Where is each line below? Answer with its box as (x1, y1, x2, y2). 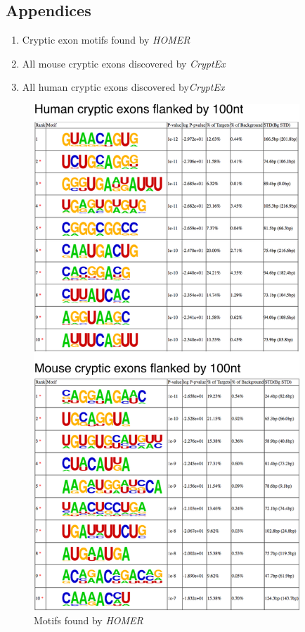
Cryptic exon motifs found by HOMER (22, 32, 190, 47)
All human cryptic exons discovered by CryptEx (22, 80, 225, 94)
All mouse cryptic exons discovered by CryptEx (22, 56, 226, 70)
